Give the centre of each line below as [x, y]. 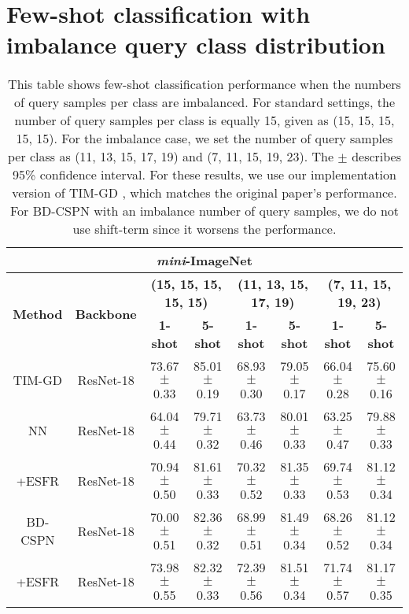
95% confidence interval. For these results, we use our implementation [204, 175]
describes [377, 157]
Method [38, 313]
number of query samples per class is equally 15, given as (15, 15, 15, [204, 120]
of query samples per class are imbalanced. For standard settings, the [204, 102]
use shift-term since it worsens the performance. [204, 229]
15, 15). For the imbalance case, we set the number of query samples [204, 139]
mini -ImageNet [204, 261]
